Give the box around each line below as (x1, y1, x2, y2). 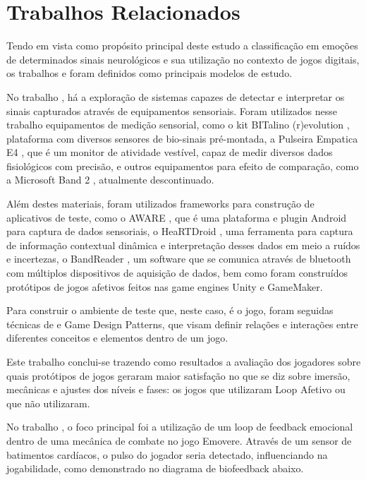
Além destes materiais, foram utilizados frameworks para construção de (6, 196, 315, 211)
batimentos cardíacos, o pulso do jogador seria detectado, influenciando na (6, 447, 328, 462)
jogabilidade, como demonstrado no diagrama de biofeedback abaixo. (6, 461, 304, 476)
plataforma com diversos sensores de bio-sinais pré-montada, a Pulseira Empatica (6, 131, 358, 145)
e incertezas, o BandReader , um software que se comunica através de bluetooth (6, 251, 351, 266)
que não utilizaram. (6, 395, 90, 410)
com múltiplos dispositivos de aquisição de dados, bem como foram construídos (6, 265, 348, 280)
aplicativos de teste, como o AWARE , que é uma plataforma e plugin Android (6, 210, 347, 224)
